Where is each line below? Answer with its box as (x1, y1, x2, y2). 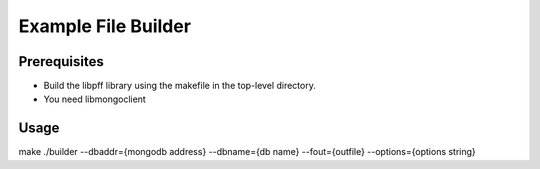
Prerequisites (18, 53, 104, 70)
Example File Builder (18, 15, 192, 37)
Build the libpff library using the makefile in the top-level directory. (43, 80, 317, 92)
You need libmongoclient (43, 93, 147, 105)
